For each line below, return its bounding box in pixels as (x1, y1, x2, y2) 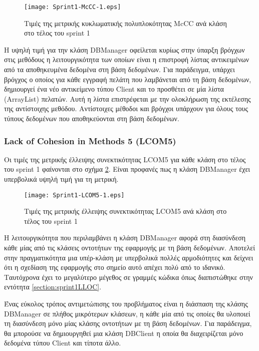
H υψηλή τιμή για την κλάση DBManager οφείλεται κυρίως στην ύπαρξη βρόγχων (4, 44, 245, 55)
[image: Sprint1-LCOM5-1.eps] (24, 191, 125, 199)
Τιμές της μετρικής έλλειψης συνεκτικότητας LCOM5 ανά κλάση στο (24, 206, 227, 216)
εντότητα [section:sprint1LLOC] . (4, 281, 102, 292)
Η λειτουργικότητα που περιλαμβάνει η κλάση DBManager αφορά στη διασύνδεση (4, 232, 246, 243)
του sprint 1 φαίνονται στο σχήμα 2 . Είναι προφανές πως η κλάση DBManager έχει (4, 164, 250, 174)
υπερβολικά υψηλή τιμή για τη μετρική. (4, 174, 119, 184)
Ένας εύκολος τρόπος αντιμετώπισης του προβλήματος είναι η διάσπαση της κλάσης (4, 298, 248, 308)
